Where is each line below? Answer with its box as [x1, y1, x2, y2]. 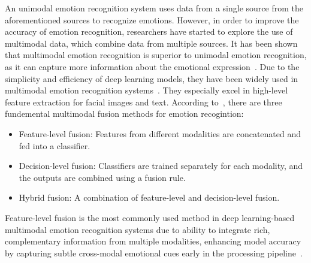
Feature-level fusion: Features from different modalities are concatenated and [19, 127, 301, 140]
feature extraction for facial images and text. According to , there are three [5, 95, 282, 108]
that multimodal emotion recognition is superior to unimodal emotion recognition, [5, 49, 307, 61]
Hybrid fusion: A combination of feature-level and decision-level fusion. [19, 191, 280, 204]
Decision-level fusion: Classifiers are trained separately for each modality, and [19, 159, 303, 172]
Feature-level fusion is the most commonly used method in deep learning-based [5, 211, 295, 223]
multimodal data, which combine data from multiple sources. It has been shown [5, 37, 298, 49]
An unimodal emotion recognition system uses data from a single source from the [5, 2, 303, 14]
